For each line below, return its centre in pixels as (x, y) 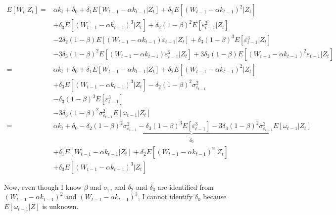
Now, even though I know (43, 187)
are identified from (186, 187)
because (215, 196)
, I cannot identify (165, 196)
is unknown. (60, 206)
